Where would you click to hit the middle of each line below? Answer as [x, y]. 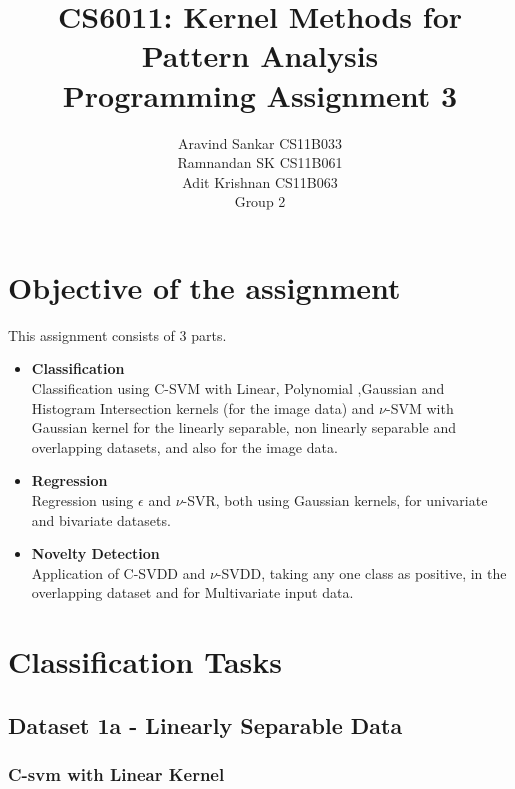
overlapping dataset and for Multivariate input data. [192, 592]
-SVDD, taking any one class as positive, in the [361, 572]
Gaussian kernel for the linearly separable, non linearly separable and [243, 427]
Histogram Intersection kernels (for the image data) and [203, 407]
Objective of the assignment [204, 286]
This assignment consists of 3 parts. [117, 334]
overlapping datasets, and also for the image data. [184, 446]
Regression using [82, 499]
